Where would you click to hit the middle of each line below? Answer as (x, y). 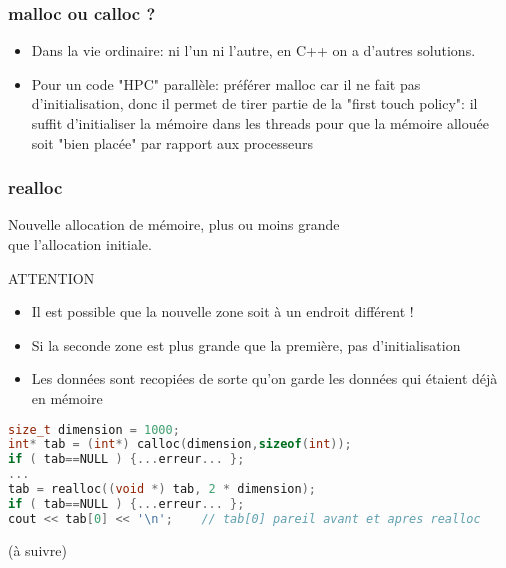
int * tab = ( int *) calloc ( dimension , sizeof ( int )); (180, 444)
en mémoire (67, 397)
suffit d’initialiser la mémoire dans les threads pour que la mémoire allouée (260, 123)
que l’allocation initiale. (80, 244)
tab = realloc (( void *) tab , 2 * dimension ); (162, 489)
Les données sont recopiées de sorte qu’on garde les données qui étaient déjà (264, 378)
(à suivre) (37, 549)
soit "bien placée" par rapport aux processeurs (172, 142)
